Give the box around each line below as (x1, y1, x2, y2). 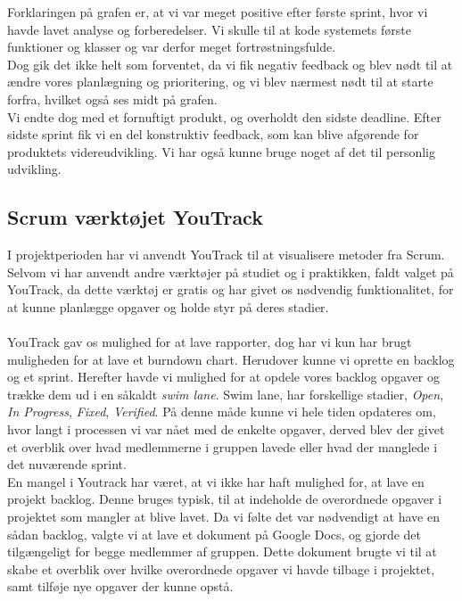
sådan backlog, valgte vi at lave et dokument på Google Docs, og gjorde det (7, 524, 422, 543)
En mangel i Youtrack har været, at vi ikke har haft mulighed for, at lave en (7, 472, 425, 490)
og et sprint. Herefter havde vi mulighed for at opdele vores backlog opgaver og (7, 367, 440, 386)
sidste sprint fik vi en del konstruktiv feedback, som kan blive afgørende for (7, 125, 419, 144)
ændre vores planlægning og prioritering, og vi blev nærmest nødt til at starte (7, 72, 433, 91)
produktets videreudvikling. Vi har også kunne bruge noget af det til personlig (7, 142, 436, 161)
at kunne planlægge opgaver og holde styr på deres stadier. (7, 297, 329, 316)
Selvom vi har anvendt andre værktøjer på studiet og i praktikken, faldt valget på (7, 262, 454, 281)
